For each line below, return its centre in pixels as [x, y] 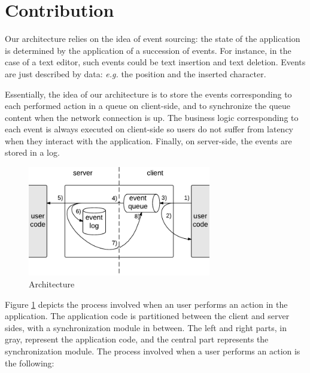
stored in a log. [32, 152]
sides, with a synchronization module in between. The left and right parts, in [146, 327]
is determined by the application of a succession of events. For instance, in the [148, 50]
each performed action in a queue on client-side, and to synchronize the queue [148, 106]
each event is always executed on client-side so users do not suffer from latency [149, 129]
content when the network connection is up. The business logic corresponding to [152, 117]
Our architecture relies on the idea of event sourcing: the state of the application [153, 39]
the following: [30, 363]
